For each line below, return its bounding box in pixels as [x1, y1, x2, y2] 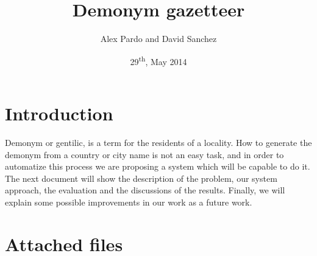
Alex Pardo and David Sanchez [100, 32, 217, 45]
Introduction [5, 100, 113, 125]
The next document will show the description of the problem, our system [5, 171, 277, 184]
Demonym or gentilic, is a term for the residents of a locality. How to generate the [5, 136, 312, 148]
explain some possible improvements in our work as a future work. [5, 195, 252, 208]
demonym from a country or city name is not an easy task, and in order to [5, 148, 284, 161]
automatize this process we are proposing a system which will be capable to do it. [5, 160, 310, 173]
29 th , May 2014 [130, 53, 187, 67]
